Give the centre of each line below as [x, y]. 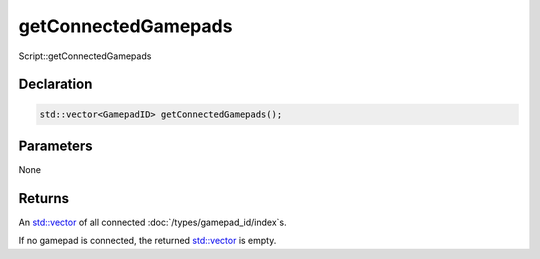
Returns [44, 198]
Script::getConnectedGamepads [85, 56]
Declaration [55, 84]
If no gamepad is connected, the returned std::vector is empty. [147, 241]
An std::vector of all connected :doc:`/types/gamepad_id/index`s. [152, 222]
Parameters [55, 145]
